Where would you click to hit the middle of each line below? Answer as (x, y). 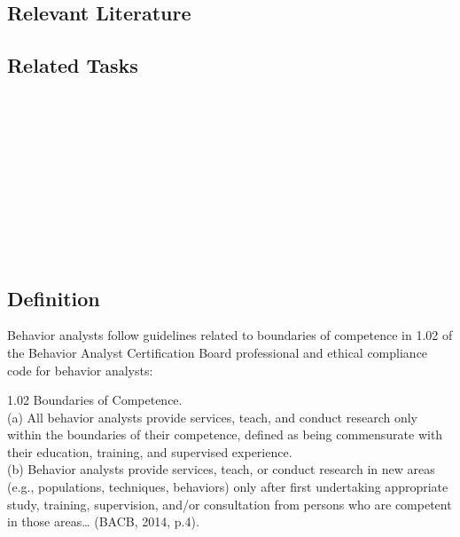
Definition (54, 298)
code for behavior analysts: (80, 370)
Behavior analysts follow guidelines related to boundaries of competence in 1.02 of (230, 335)
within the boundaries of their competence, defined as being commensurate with (225, 434)
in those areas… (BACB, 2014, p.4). (103, 521)
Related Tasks (73, 65)
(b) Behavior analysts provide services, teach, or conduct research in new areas (221, 469)
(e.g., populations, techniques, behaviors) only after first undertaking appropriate (228, 487)
